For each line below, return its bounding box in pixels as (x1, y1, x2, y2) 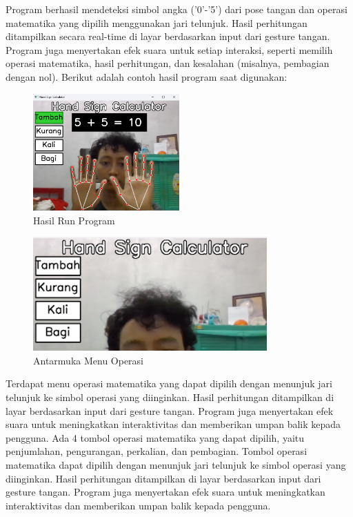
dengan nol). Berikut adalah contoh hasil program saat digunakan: (6, 69, 288, 84)
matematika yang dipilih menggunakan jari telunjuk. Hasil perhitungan (6, 15, 307, 30)
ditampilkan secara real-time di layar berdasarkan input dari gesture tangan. (6, 29, 330, 43)
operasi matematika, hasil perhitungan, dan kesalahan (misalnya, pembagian (6, 56, 330, 70)
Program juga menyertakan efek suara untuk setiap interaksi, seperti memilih (6, 42, 333, 57)
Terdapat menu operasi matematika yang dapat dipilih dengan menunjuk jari (6, 376, 332, 391)
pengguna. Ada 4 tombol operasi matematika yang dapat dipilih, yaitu (6, 430, 305, 445)
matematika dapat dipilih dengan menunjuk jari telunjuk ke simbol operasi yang (6, 458, 346, 471)
